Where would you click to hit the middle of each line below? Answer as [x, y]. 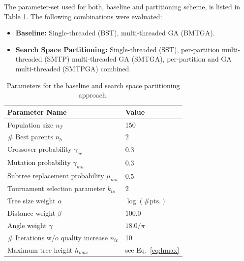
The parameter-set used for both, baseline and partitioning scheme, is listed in [122, 6]
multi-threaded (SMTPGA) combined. [73, 68]
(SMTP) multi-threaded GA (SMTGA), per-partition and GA [138, 59]
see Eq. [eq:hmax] [152, 249]
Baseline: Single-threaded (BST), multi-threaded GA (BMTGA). [115, 33]
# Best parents [30, 137]
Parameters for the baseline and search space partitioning [93, 85]
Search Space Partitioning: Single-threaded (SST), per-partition [118, 49]
